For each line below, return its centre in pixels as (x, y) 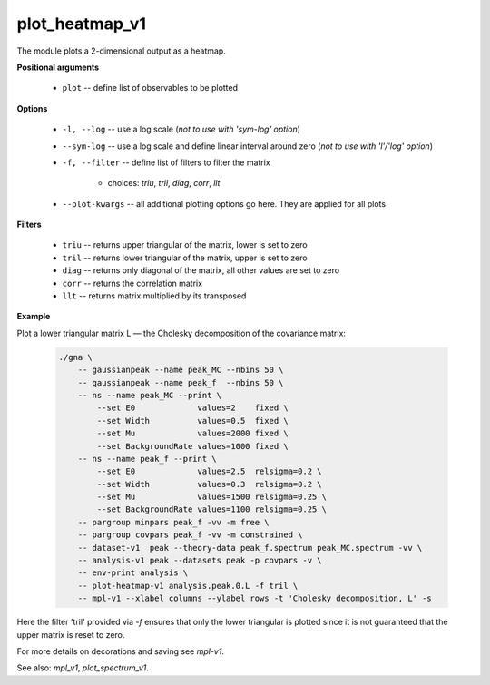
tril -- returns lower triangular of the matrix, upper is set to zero (185, 258)
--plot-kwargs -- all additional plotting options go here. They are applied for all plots (224, 203)
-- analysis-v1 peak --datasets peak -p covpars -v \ (200, 561)
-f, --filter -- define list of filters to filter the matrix (167, 162)
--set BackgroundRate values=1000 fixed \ (193, 446)
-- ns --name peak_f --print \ (147, 459)
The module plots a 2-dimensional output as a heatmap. (121, 51)
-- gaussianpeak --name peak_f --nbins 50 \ (181, 382)
